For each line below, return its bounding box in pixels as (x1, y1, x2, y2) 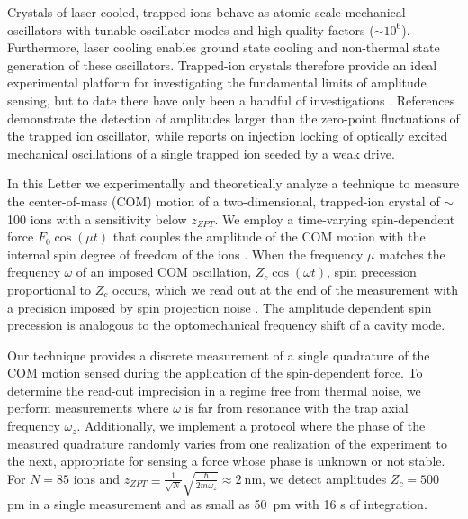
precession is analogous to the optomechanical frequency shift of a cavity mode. (7, 315, 445, 334)
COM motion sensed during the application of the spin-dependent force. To (7, 363, 423, 382)
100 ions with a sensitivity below (7, 209, 187, 228)
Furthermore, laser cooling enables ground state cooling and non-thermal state (7, 38, 440, 57)
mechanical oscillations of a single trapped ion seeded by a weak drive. (7, 143, 395, 162)
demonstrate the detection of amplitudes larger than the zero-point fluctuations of (7, 108, 460, 127)
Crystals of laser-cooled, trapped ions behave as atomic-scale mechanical (7, 3, 406, 21)
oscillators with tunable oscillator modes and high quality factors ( (7, 20, 374, 39)
